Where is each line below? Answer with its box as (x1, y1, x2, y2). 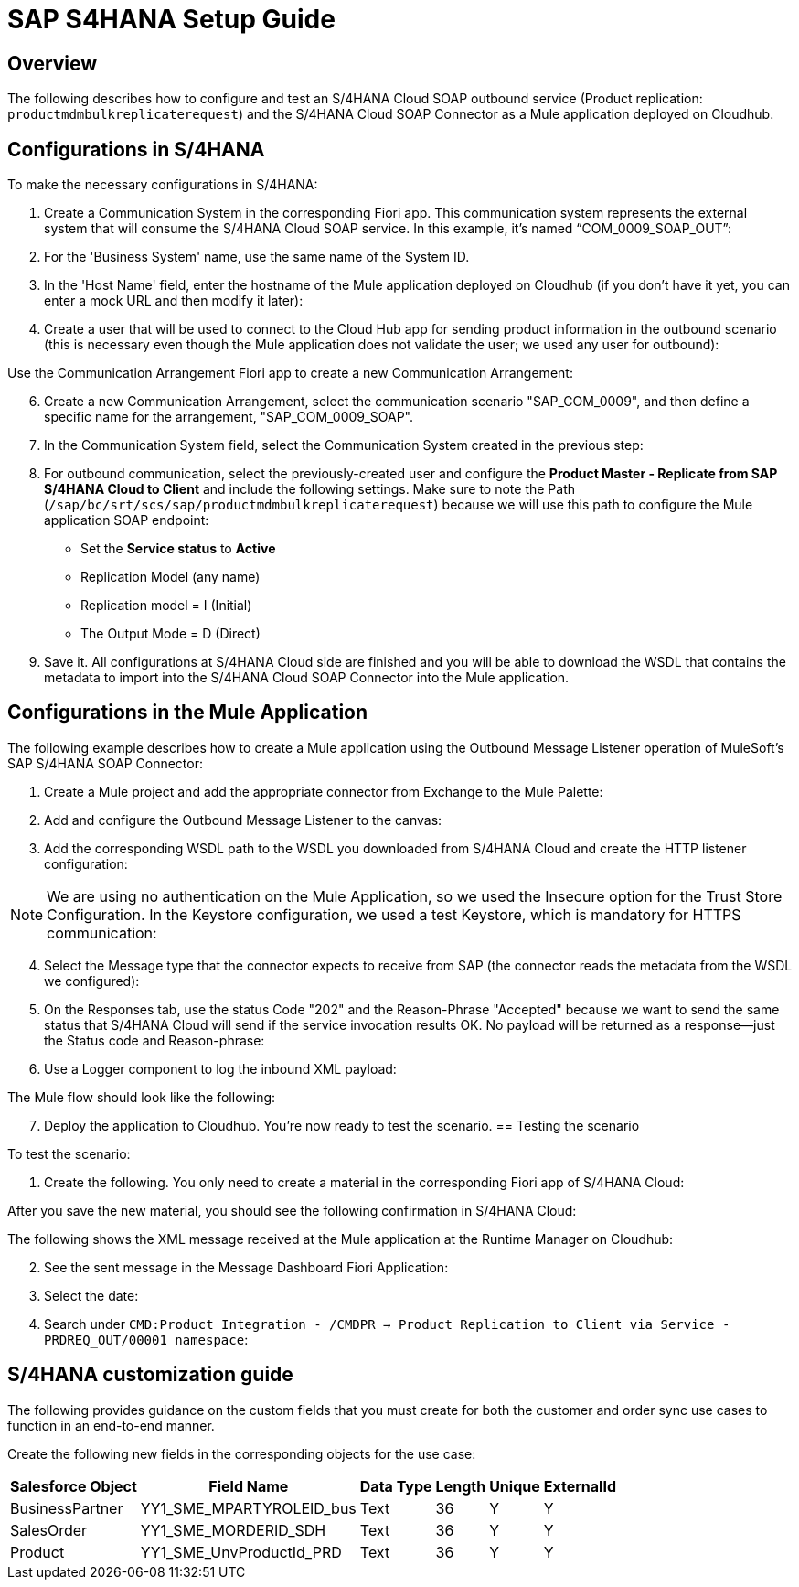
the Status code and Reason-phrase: (44, 1032, 265, 1048)
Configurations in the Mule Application (7, 701, 368, 724)
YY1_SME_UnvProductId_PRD (140, 1542, 342, 1561)
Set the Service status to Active (80, 541, 276, 557)
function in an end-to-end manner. (7, 1417, 215, 1433)
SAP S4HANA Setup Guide (7, 4, 336, 35)
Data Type (359, 1476, 432, 1496)
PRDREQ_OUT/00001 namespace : (44, 1331, 249, 1347)
